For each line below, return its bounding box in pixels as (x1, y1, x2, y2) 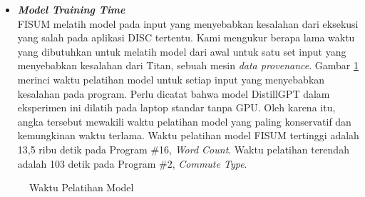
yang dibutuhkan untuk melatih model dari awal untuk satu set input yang (17, 44, 346, 59)
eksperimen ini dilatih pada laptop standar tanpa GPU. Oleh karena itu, (17, 100, 336, 115)
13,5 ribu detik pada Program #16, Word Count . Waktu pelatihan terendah (17, 141, 349, 156)
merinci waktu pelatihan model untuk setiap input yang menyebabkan (17, 71, 325, 86)
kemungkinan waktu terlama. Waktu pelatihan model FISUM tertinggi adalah (17, 128, 359, 143)
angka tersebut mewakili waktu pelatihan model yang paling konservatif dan (17, 113, 351, 128)
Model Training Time (17, 2, 125, 16)
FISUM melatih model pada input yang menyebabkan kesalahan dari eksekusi (17, 16, 359, 31)
